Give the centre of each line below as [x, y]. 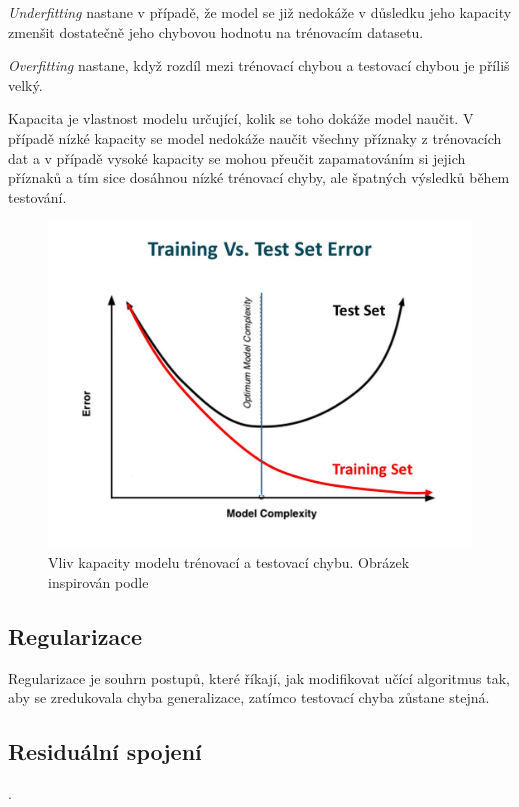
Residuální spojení [105, 751]
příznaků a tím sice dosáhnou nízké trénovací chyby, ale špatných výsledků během [259, 177]
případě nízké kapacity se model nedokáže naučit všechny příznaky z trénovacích [255, 137]
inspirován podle [98, 582]
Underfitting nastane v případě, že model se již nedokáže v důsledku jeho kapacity [260, 12]
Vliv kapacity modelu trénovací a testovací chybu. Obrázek [229, 562]
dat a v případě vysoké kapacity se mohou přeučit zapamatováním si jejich [237, 157]
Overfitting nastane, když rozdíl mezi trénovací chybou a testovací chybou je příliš [259, 65]
